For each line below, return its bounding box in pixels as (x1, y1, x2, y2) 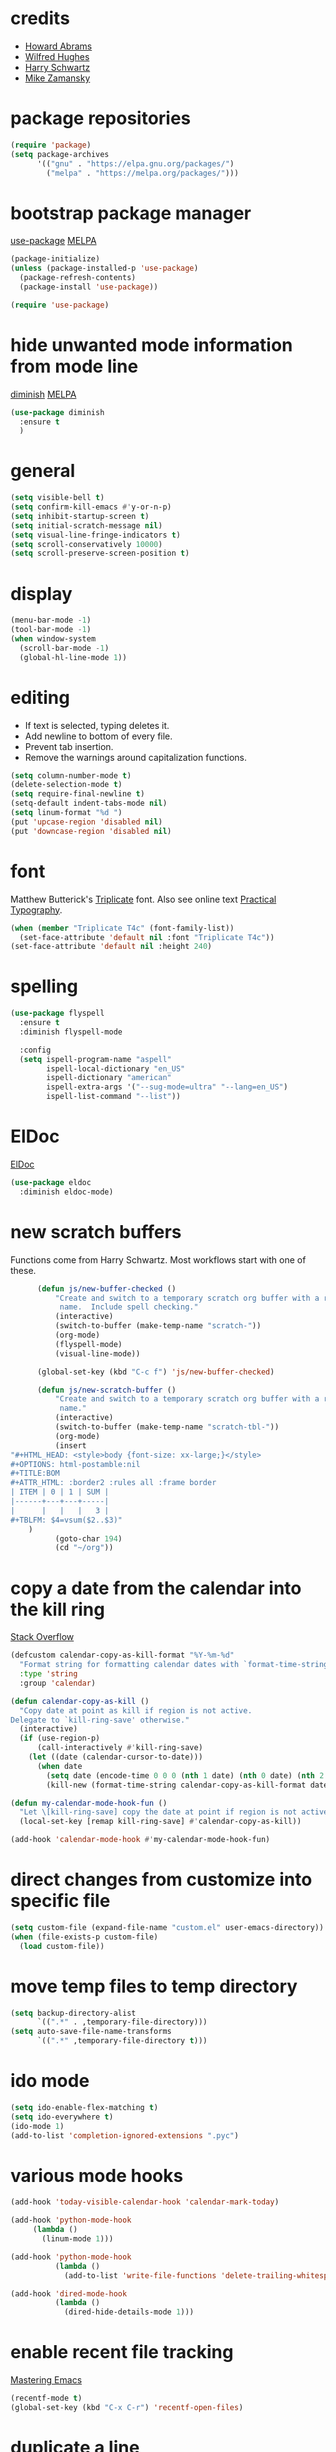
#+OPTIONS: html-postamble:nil (10, 1459, 141, 1469)
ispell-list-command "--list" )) (46, 1092, 182, 1102)
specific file (10, 1890, 111, 1912)
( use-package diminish (10, 407, 105, 417)
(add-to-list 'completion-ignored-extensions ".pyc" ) (10, 2130, 240, 2141)
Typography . (10, 903, 63, 916)
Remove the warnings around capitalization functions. (24, 751, 248, 763)
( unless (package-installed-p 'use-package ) (10, 263, 199, 274)
